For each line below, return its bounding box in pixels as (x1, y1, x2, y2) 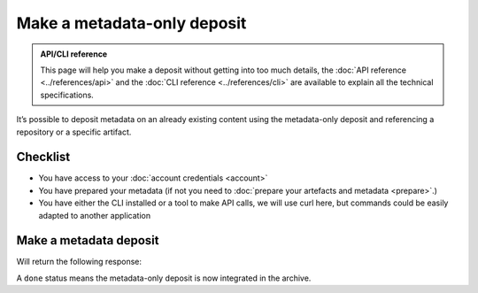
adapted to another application (38, 210, 150, 220)
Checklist (16, 150, 71, 165)
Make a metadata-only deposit (16, 13, 247, 33)
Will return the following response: (16, 257, 142, 267)
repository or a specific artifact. (16, 127, 132, 137)
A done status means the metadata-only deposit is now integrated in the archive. (16, 273, 312, 283)
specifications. (40, 89, 95, 100)
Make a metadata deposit (16, 233, 159, 248)
